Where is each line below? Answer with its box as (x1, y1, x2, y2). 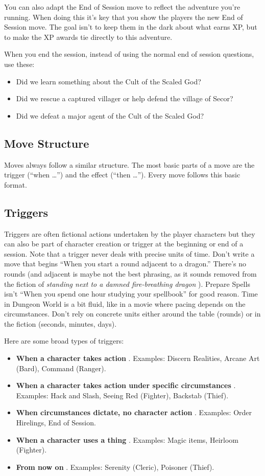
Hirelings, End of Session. (16, 417, 96, 428)
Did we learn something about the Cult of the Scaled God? (16, 76, 201, 86)
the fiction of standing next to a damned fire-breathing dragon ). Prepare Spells (4, 278, 250, 289)
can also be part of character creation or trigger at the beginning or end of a (4, 238, 244, 249)
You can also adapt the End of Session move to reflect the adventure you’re (4, 2, 240, 12)
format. (4, 179, 27, 190)
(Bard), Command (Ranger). (16, 362, 106, 373)
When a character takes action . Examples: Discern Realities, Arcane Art (16, 353, 260, 364)
